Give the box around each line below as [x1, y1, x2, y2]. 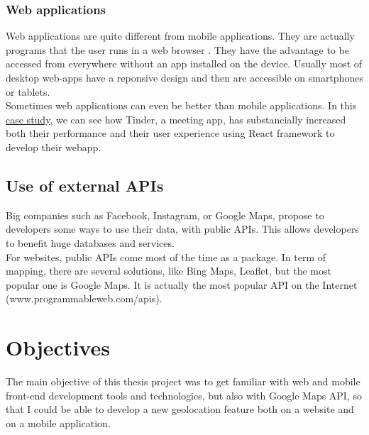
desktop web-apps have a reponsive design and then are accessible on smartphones [6, 70, 363, 84]
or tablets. [6, 84, 50, 99]
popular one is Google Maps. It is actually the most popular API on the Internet [6, 277, 358, 292]
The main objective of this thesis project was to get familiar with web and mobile [6, 374, 360, 389]
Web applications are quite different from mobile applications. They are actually [6, 28, 355, 43]
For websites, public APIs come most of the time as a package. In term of [6, 249, 326, 264]
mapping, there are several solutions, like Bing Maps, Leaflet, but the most [6, 263, 331, 278]
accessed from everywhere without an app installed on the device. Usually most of [6, 56, 363, 71]
